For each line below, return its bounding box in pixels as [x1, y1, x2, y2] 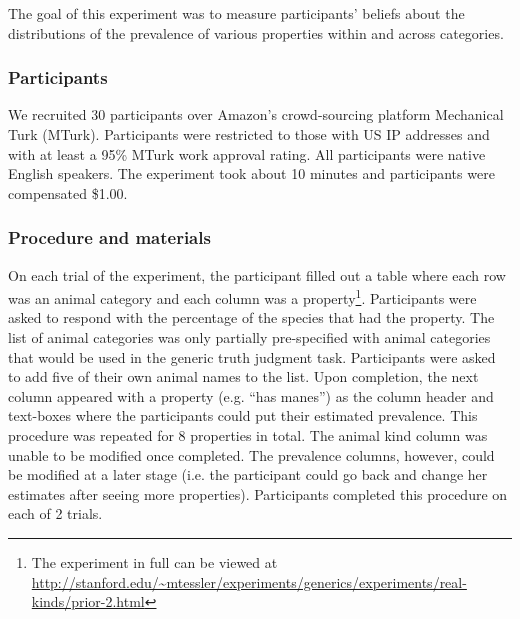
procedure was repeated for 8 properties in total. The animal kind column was [8, 425, 488, 445]
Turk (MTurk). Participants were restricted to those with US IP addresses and [8, 124, 490, 144]
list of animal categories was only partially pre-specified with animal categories [8, 327, 491, 348]
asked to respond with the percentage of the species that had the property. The [8, 307, 495, 328]
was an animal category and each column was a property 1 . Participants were [8, 285, 477, 308]
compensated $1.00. [8, 182, 128, 203]
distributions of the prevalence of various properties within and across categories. [8, 22, 504, 43]
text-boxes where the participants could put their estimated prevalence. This [8, 405, 478, 426]
